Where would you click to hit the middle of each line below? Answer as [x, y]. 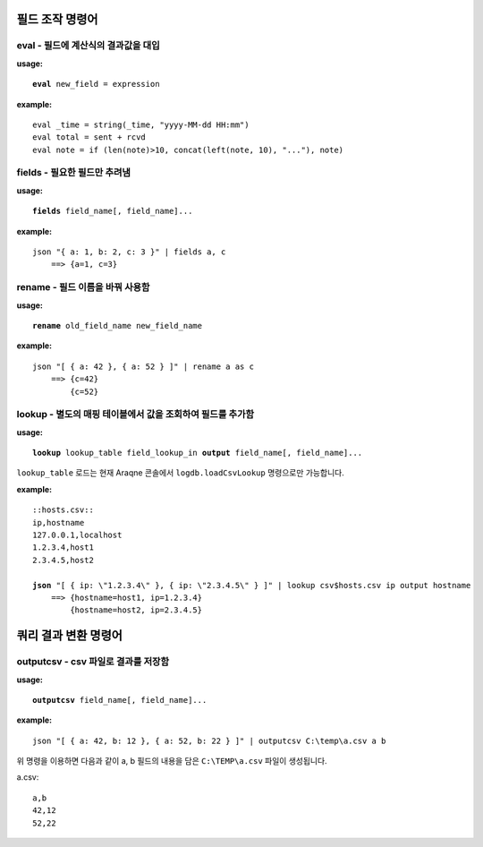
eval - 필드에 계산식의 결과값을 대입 [88, 46]
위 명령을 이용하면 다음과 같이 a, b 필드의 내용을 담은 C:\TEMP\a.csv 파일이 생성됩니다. [172, 761]
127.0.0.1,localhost [77, 535]
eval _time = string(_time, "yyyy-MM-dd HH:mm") [141, 124]
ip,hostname [59, 522]
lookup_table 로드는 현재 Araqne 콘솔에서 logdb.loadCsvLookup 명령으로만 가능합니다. [180, 473]
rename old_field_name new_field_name [118, 325]
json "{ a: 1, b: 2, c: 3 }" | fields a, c [129, 252]
